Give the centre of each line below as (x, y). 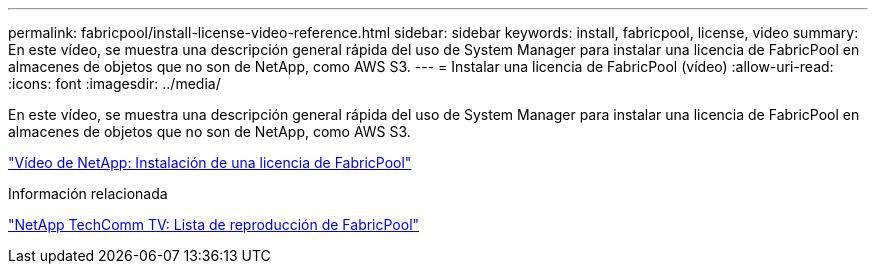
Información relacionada (88, 193)
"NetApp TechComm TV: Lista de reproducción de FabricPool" (214, 224)
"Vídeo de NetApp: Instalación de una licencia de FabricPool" (210, 162)
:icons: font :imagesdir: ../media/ (114, 83)
